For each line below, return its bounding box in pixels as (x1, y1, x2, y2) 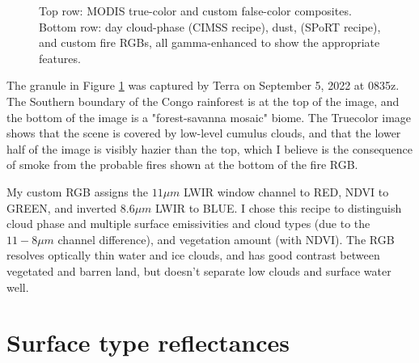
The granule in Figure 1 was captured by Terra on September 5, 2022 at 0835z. (6, 77, 400, 94)
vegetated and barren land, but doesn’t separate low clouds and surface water (6, 262, 391, 279)
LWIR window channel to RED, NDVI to (184, 183, 389, 200)
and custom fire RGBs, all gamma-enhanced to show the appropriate (39, 34, 380, 51)
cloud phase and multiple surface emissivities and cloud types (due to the (6, 215, 370, 232)
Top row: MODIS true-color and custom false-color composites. (39, 2, 352, 19)
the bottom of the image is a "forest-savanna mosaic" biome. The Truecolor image (6, 108, 412, 125)
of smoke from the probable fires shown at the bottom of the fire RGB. (6, 156, 358, 173)
